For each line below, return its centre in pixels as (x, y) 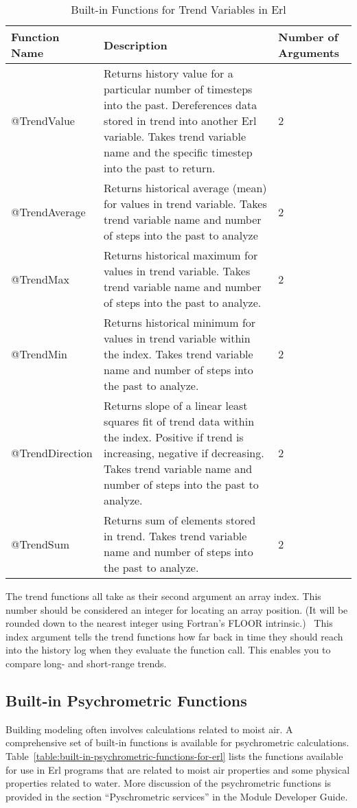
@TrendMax (40, 279)
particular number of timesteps (178, 89)
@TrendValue (43, 120)
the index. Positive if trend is (174, 437)
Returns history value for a (169, 73)
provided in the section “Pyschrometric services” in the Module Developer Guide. (177, 796)
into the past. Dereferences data (181, 105)
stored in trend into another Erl (180, 120)
